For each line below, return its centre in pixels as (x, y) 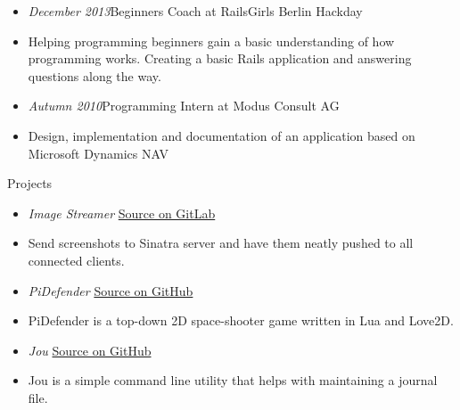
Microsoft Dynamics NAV (98, 153)
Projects (30, 183)
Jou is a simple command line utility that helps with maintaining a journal (233, 380)
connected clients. (76, 260)
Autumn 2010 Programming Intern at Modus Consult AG (184, 106)
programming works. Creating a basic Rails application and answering (220, 58)
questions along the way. (94, 75)
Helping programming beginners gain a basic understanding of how (211, 41)
